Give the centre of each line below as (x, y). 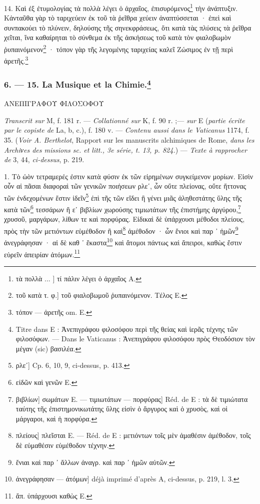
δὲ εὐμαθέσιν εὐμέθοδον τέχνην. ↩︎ (65, 445)
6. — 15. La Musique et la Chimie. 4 (77, 84)
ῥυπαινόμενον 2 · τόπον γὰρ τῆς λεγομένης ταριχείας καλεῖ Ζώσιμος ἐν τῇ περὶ (119, 48)
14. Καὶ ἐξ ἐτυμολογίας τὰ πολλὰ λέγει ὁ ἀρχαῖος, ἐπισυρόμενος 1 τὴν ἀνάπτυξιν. (121, 7)
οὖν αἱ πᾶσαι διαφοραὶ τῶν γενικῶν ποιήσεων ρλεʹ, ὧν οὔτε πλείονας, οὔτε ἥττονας (125, 186)
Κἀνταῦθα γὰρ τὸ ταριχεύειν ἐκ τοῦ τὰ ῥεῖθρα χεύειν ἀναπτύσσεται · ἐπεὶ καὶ (118, 18)
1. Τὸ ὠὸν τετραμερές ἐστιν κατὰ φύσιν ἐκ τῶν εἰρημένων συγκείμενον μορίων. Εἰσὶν (129, 176)
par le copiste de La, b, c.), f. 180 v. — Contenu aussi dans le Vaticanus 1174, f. (127, 130)
